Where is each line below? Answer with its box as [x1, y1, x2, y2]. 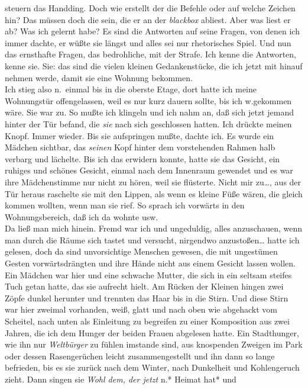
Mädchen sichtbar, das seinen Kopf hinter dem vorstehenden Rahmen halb [5, 141, 275, 153]
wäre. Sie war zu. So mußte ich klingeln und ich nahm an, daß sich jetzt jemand [5, 106, 294, 118]
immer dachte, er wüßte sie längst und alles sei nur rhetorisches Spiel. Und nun [5, 36, 291, 49]
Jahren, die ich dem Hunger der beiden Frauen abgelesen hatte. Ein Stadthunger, [5, 326, 299, 339]
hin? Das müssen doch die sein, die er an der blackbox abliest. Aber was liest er [5, 13, 291, 25]
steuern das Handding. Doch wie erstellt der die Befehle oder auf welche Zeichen [5, 2, 296, 14]
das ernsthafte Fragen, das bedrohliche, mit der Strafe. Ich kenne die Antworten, [5, 48, 297, 60]
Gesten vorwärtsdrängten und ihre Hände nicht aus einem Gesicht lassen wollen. [5, 257, 296, 269]
